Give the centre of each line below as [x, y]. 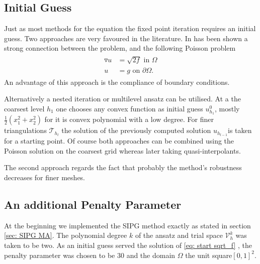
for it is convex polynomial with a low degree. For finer [129, 119]
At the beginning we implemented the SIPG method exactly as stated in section [127, 225]
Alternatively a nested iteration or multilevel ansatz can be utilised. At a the [122, 99]
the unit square [209, 255]
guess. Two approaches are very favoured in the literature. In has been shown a [126, 38]
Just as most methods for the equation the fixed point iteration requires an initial [130, 28]
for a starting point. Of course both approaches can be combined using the [119, 141]
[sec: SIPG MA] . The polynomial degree [66, 235]
